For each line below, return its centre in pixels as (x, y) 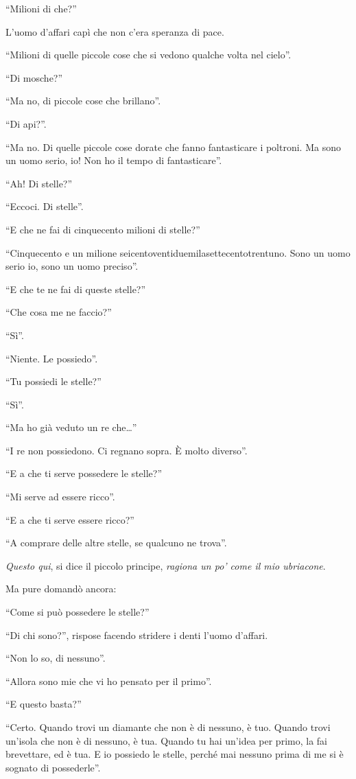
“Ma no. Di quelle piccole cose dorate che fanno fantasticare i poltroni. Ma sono (173, 147)
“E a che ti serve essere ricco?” (70, 519)
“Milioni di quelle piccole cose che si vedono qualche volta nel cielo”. (149, 55)
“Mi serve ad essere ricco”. (60, 497)
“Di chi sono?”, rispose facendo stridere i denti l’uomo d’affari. (137, 635)
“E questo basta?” (44, 704)
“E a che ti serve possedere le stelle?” (84, 473)
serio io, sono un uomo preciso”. (72, 266)
